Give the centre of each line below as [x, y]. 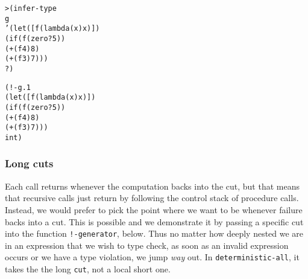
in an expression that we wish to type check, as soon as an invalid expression [147, 245]
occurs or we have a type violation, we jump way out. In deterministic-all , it [152, 257]
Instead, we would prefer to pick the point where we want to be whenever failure [154, 209]
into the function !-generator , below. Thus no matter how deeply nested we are [154, 233]
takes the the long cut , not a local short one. [88, 269]
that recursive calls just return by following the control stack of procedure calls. [152, 198]
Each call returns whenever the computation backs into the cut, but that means [152, 186]
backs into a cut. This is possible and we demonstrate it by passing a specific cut [154, 221]
